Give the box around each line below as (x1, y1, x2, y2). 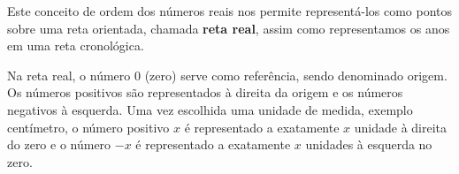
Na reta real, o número (7, 65, 131, 84)
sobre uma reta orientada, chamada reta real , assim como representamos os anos (7, 19, 450, 37)
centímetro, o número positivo (7, 117, 170, 136)
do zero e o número (7, 135, 111, 154)
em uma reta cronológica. (7, 36, 144, 55)
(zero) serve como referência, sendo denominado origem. (144, 65, 448, 84)
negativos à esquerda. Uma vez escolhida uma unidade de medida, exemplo (7, 100, 413, 118)
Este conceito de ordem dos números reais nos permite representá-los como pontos (7, 2, 453, 19)
